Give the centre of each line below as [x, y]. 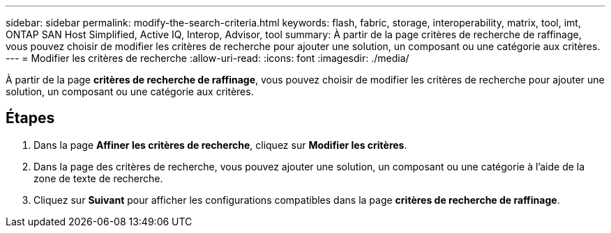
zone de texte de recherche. [98, 178]
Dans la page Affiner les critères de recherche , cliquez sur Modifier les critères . [220, 145]
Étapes [30, 118]
